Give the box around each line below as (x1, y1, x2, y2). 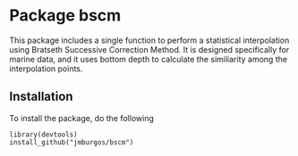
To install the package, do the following (9, 112, 155, 123)
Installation (9, 89, 73, 104)
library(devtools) (9, 130, 78, 139)
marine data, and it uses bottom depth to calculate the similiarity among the (9, 53, 288, 64)
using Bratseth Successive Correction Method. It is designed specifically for (9, 44, 290, 54)
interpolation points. (9, 63, 83, 74)
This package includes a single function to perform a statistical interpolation (9, 35, 290, 45)
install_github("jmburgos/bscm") (9, 137, 134, 147)
